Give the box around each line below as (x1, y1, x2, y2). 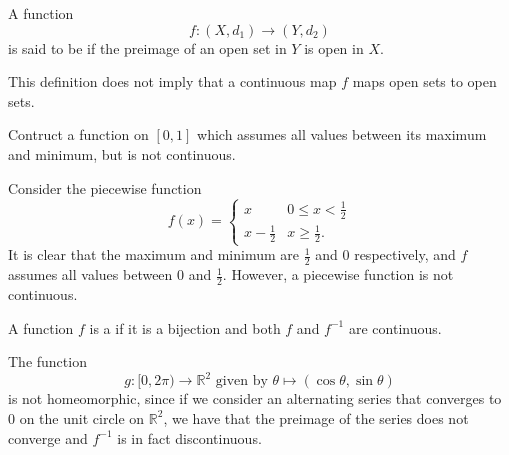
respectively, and (354, 244, 456, 265)
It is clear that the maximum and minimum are (8, 244, 300, 265)
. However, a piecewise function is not (222, 264, 454, 285)
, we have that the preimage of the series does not (163, 407, 469, 428)
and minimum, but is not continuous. (8, 143, 236, 164)
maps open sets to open (352, 71, 497, 92)
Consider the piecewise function (8, 177, 202, 198)
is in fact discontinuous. (117, 427, 262, 448)
